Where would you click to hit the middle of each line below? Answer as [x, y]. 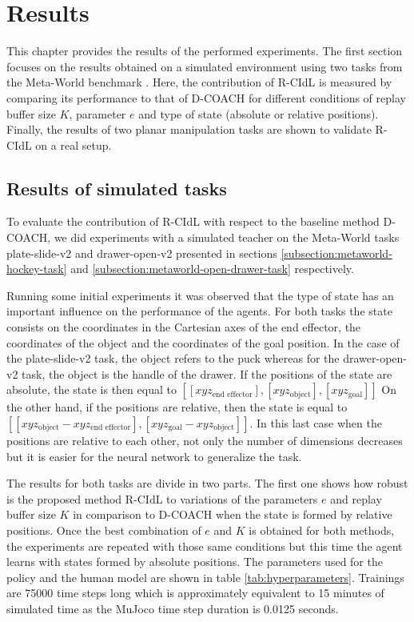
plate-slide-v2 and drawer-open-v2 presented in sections [142, 253]
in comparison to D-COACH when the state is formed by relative [233, 514]
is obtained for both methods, [322, 530]
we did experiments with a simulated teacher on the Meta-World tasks [227, 237]
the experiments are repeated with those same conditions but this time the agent [205, 546]
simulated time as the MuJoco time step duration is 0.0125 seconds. [173, 608]
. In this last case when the [316, 423]
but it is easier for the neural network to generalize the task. [154, 456]
